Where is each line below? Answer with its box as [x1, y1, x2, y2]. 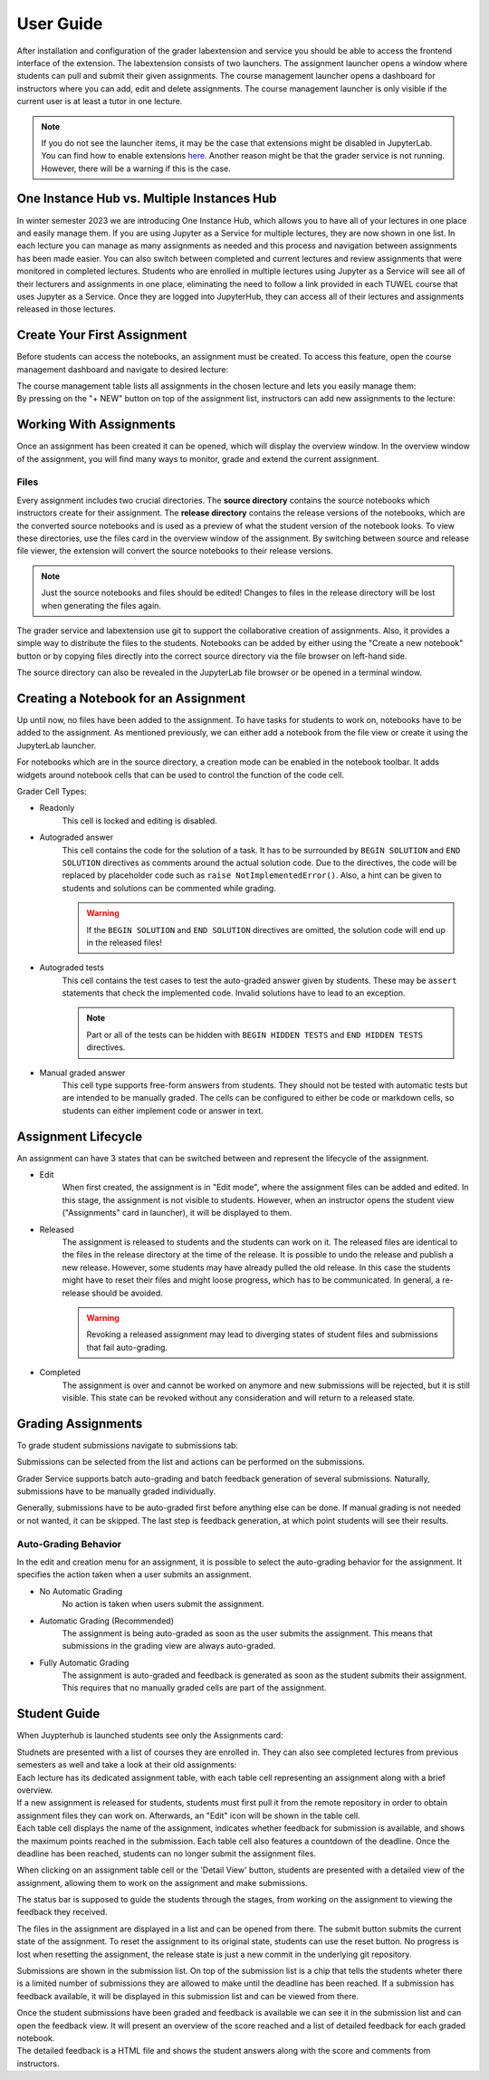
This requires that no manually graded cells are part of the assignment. [62, 1682, 327, 1693]
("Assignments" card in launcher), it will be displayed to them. [62, 1208, 292, 1218]
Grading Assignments [16, 1416, 143, 1431]
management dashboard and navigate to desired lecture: [16, 363, 229, 375]
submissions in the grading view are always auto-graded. [62, 1641, 276, 1651]
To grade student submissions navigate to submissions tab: [16, 1440, 239, 1450]
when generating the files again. [41, 600, 162, 611]
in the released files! [86, 937, 162, 948]
